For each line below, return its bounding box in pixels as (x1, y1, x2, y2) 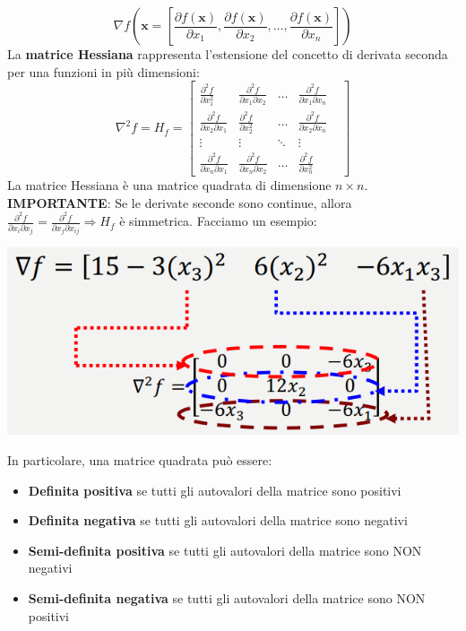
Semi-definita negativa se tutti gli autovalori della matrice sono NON (28, 588, 426, 607)
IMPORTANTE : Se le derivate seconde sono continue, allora (7, 193, 352, 212)
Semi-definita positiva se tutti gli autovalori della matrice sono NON (28, 540, 422, 559)
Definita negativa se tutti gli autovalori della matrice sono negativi (28, 511, 408, 530)
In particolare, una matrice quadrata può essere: (7, 450, 272, 469)
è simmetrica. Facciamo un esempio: (119, 212, 317, 230)
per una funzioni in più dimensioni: (7, 62, 200, 81)
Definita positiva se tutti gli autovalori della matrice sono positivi (28, 480, 401, 499)
